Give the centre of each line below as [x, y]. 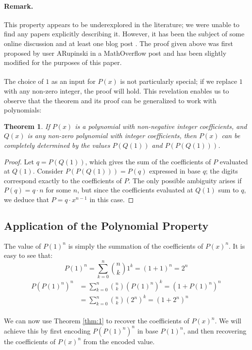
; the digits [222, 171]
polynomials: [23, 110]
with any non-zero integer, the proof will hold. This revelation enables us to [117, 90]
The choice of [24, 81]
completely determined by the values [57, 145]
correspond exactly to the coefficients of [63, 180]
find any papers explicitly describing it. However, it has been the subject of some [124, 34]
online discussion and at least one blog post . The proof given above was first [118, 43]
